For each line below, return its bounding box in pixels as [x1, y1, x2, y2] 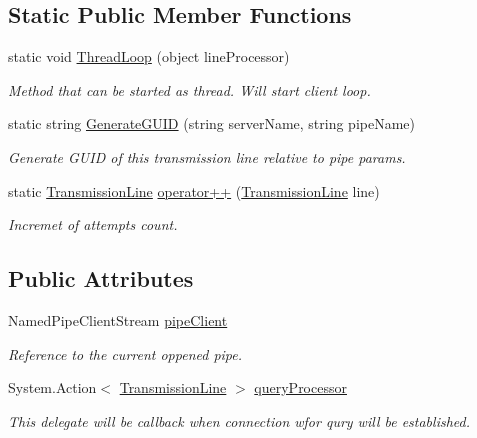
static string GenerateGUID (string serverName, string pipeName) [8, 113, 416, 134]
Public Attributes [8, 263, 194, 294]
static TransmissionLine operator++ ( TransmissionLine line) [8, 180, 380, 201]
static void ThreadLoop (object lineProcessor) [8, 46, 290, 67]
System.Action [8, 377, 97, 398]
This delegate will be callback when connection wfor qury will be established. [8, 410, 470, 431]
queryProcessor [254, 377, 347, 398]
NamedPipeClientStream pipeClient [8, 309, 228, 330]
